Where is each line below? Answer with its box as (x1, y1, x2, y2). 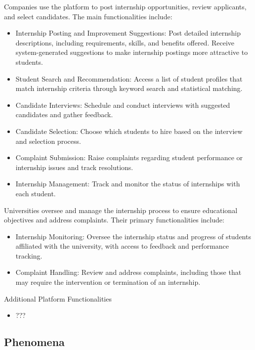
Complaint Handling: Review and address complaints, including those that (15, 267, 242, 277)
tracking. (15, 250, 42, 261)
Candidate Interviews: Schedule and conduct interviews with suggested (15, 99, 230, 110)
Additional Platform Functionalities (4, 293, 112, 304)
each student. (15, 188, 56, 198)
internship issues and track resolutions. (15, 162, 133, 172)
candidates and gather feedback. (15, 109, 113, 120)
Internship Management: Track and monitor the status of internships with (15, 178, 240, 189)
